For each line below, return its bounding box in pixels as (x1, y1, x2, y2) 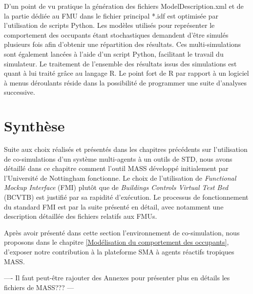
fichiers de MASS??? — (4, 282, 74, 292)
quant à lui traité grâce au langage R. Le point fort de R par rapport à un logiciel (4, 68, 249, 78)
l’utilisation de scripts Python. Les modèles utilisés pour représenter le (4, 20, 215, 30)
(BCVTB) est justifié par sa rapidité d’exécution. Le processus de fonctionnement (4, 192, 249, 202)
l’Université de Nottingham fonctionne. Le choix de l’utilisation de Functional (4, 172, 236, 183)
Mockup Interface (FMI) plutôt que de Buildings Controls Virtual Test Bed (4, 182, 229, 192)
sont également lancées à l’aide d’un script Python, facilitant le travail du (4, 48, 224, 59)
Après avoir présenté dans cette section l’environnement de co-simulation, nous (4, 227, 240, 237)
